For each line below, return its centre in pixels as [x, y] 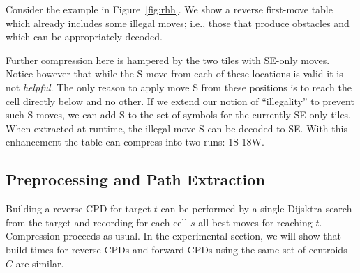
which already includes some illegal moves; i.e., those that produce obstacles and [178, 23]
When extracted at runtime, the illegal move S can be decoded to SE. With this [177, 128]
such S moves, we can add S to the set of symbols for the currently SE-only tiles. [179, 115]
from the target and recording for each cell [97, 222]
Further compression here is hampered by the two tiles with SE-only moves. [168, 60]
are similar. [40, 263]
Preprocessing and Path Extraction [135, 179]
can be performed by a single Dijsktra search [256, 209]
